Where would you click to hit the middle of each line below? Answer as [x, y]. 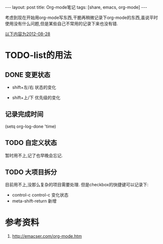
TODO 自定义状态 [31, 143]
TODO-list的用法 [38, 56]
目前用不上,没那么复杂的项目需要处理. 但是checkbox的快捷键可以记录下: [77, 185]
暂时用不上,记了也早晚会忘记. [34, 155]
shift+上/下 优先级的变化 [36, 98]
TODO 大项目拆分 [31, 172]
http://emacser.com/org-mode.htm [47, 236]
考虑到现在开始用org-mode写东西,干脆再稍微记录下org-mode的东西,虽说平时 [81, 17]
